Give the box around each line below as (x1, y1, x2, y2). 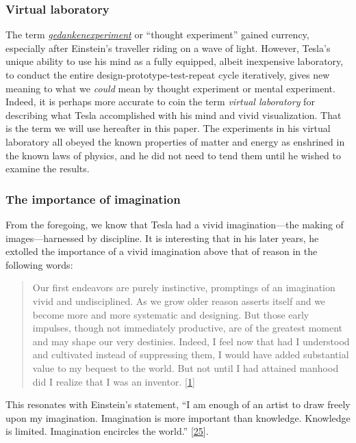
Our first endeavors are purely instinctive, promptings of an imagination (32, 280, 335, 295)
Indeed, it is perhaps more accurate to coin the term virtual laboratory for (5, 94, 315, 109)
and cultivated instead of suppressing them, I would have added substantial (32, 347, 349, 362)
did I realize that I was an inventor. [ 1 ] (32, 374, 195, 388)
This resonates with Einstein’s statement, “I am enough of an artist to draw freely (5, 397, 351, 412)
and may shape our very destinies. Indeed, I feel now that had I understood (32, 334, 350, 348)
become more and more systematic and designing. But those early (32, 307, 309, 321)
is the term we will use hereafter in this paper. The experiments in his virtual (5, 121, 331, 135)
